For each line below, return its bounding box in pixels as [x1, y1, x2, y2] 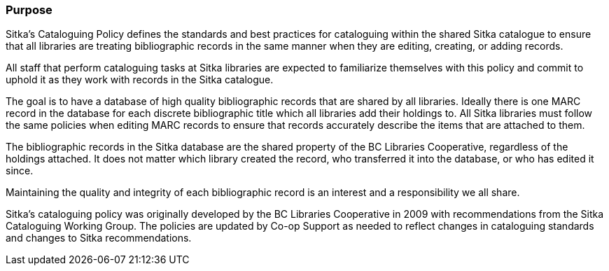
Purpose [6, 3, 52, 17]
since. [6, 165, 34, 177]
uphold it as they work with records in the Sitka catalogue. [6, 74, 274, 86]
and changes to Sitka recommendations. [6, 232, 192, 244]
